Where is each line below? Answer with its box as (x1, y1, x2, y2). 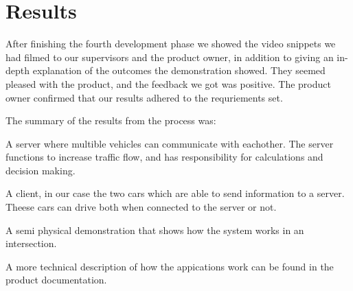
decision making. (5, 163, 76, 177)
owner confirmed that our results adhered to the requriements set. (5, 90, 283, 104)
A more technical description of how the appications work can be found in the (5, 259, 334, 273)
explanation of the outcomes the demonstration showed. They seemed (32, 63, 326, 78)
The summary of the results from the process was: (5, 113, 216, 128)
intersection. (5, 236, 57, 251)
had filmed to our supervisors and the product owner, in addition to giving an (5, 49, 334, 64)
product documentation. (5, 272, 107, 287)
